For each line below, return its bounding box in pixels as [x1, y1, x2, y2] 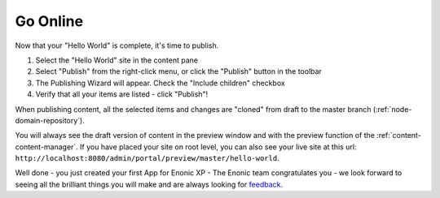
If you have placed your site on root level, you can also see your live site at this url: [80, 142, 357, 152]
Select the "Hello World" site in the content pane [35, 55, 199, 65]
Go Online [15, 12, 84, 30]
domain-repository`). [15, 115, 85, 125]
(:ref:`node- [372, 104, 412, 114]
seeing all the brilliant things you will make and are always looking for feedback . [15, 179, 284, 189]
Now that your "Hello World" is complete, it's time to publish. [15, 41, 219, 50]
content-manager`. [15, 142, 79, 152]
